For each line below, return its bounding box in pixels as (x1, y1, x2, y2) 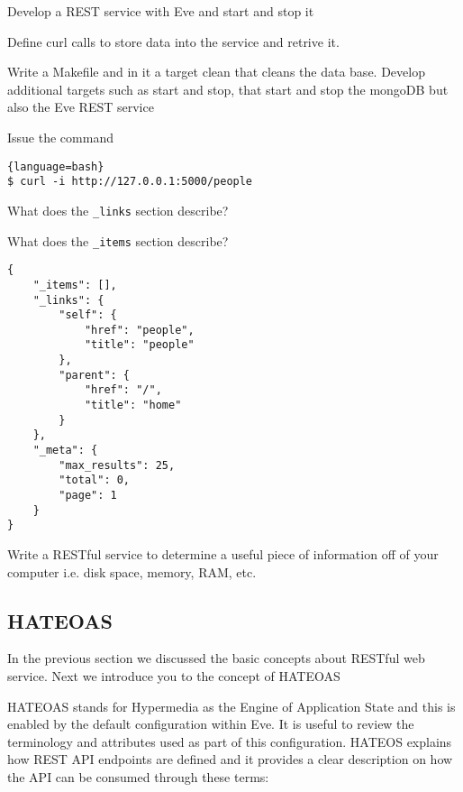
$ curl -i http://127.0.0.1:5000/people (7, 175, 253, 189)
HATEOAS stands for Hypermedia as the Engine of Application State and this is (7, 696, 456, 715)
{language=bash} (7, 160, 104, 173)
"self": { (59, 309, 117, 322)
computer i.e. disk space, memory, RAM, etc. (7, 562, 257, 581)
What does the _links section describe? (7, 200, 229, 219)
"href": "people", (84, 323, 195, 336)
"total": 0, (59, 474, 131, 487)
